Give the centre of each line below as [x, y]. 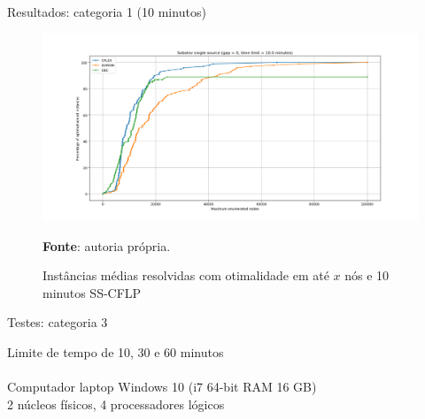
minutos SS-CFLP [92, 292]
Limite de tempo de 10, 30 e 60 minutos [116, 351]
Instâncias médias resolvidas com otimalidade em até [186, 275]
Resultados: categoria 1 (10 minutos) [107, 11]
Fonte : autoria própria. [107, 245]
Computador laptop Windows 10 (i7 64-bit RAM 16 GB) [162, 387]
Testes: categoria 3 [58, 322]
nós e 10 [367, 275]
